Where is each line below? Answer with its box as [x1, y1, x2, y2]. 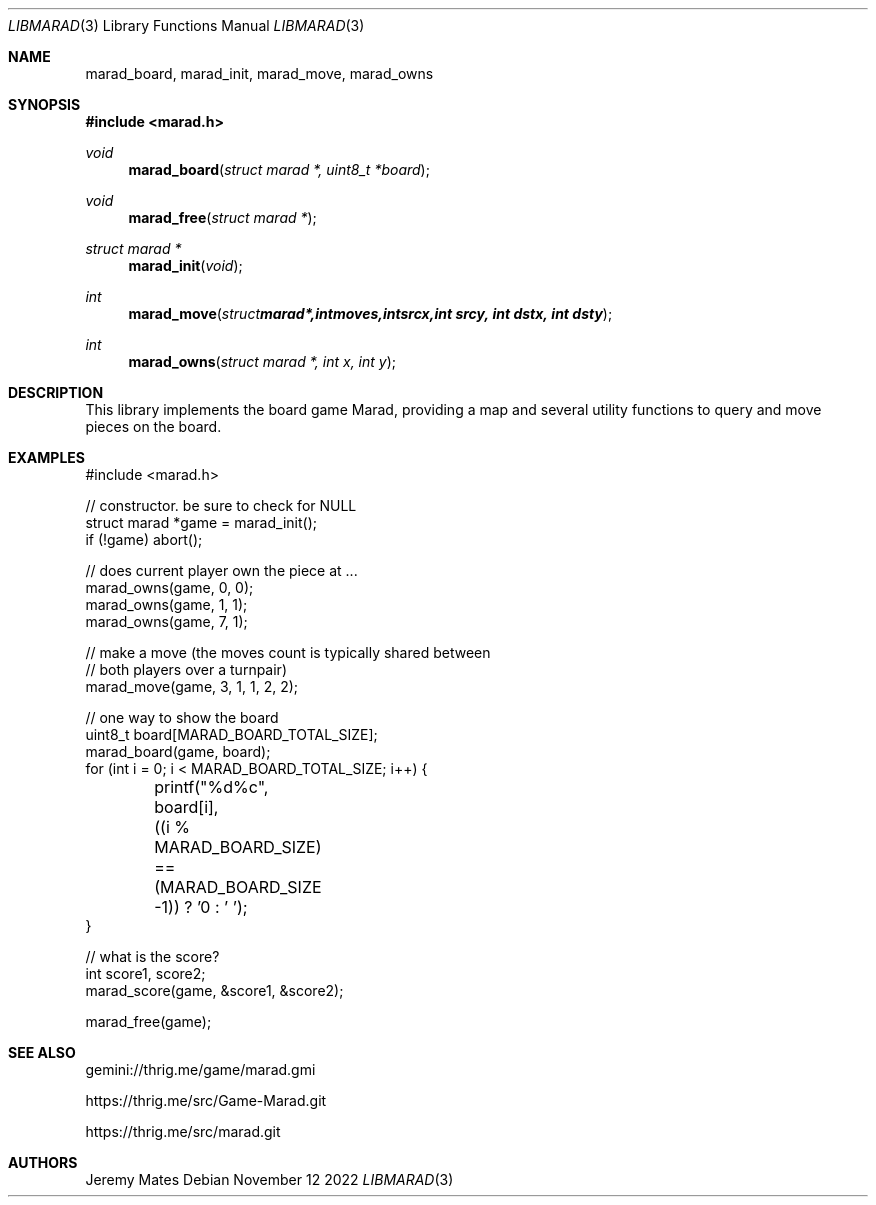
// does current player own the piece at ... [85, 562, 358, 579]
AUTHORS [8, 1154, 78, 1171]
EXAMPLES [8, 449, 85, 466]
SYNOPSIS [8, 96, 81, 113]
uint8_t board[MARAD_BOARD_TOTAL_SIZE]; [85, 726, 378, 743]
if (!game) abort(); [85, 531, 203, 548]
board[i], [154, 797, 219, 817]
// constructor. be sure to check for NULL [85, 497, 357, 514]
